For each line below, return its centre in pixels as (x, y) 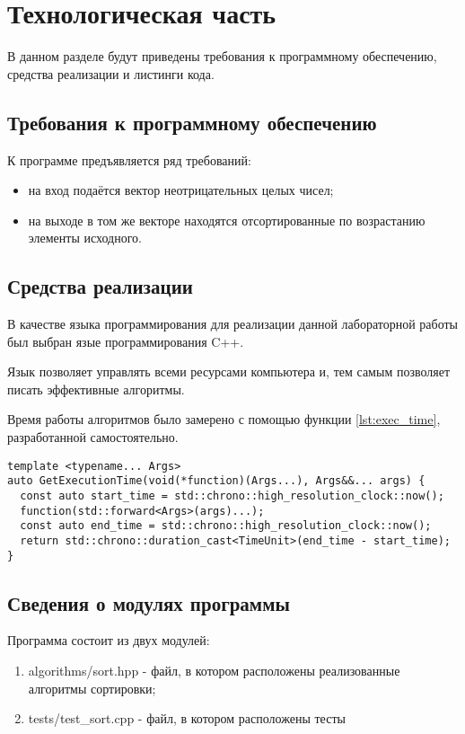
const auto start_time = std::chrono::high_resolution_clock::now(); (232, 495)
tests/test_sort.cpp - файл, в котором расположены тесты (187, 718)
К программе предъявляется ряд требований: (129, 159)
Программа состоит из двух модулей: (109, 640)
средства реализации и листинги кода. (111, 73)
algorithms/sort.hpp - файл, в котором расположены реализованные (214, 671)
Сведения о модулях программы (149, 602)
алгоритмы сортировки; (92, 688)
